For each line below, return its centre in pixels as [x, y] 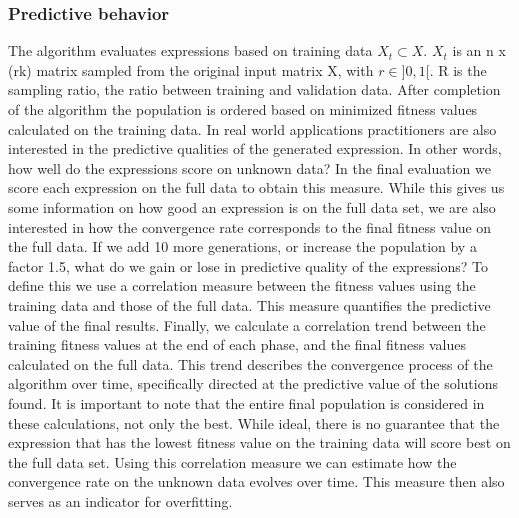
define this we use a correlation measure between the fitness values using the [242, 285]
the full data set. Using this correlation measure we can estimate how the [232, 461]
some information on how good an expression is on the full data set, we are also [252, 206]
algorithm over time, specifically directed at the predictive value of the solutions [253, 383]
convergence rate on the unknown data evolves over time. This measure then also [256, 481]
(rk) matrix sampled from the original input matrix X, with [191, 69]
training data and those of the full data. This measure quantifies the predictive [249, 304]
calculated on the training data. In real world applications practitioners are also [252, 128]
